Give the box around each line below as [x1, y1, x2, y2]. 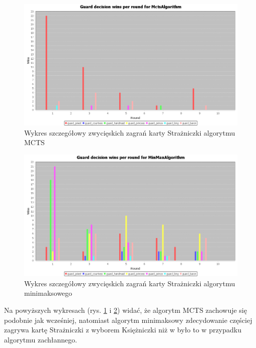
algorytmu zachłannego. [4, 334, 77, 344]
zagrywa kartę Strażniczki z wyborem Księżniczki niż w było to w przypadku [4, 324, 242, 335]
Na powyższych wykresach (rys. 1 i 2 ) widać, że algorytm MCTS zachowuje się [4, 305, 247, 315]
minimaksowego [24, 288, 72, 298]
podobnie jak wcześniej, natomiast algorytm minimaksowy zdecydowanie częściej [4, 314, 252, 325]
